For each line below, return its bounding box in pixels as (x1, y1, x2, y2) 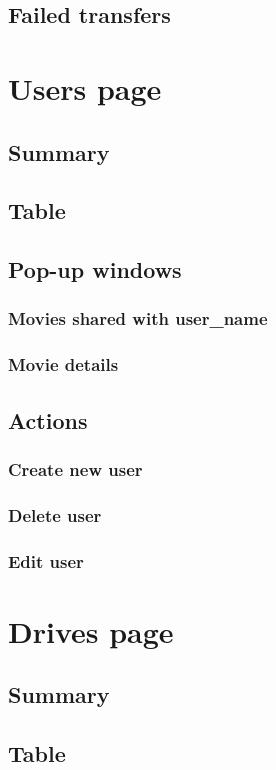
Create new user (8, 456, 143, 481)
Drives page (8, 610, 174, 651)
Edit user (8, 548, 84, 573)
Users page (8, 67, 162, 108)
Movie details (8, 352, 119, 377)
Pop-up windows (8, 254, 182, 285)
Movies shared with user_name (8, 306, 268, 331)
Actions (8, 404, 88, 435)
